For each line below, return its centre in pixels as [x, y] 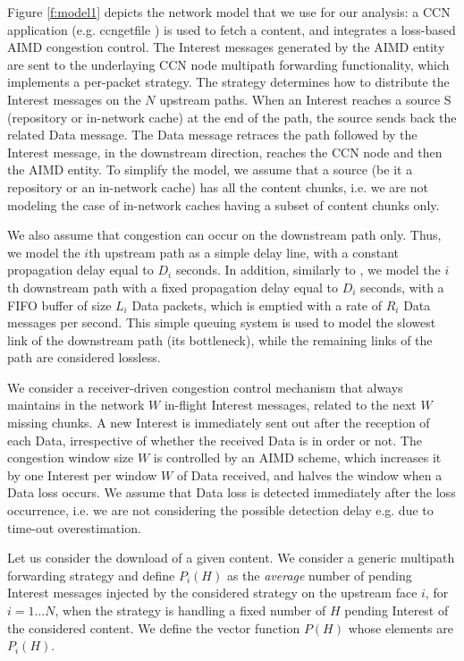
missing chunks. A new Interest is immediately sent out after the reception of [219, 423]
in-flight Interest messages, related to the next [290, 405]
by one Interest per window [82, 475]
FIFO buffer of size [59, 305]
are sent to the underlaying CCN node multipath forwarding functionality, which [228, 64]
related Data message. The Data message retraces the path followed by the [212, 135]
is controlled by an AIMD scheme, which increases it [297, 458]
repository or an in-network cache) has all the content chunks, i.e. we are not [218, 186]
